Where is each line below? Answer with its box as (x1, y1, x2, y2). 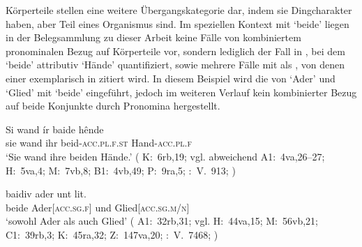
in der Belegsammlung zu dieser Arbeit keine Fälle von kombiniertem (6, 30, 301, 45)
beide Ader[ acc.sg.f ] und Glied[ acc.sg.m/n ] (6, 200, 190, 214)
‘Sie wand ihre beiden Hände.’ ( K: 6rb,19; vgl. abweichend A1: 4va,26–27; (6, 149, 325, 163)
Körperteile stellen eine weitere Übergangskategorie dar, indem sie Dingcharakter (6, 3, 352, 17)
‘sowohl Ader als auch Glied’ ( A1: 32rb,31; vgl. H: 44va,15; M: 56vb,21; (6, 214, 318, 228)
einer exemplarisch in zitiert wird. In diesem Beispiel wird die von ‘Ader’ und (6, 70, 335, 85)
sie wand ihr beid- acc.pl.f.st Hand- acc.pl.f (6, 135, 192, 150)
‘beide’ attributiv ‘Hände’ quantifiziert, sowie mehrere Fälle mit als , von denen (6, 57, 345, 72)
